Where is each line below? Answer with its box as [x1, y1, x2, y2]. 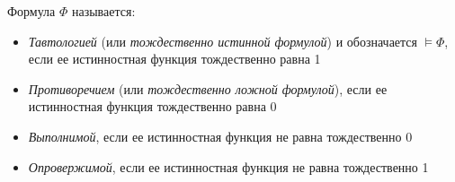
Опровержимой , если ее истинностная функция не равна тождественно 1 [28, 157, 429, 176]
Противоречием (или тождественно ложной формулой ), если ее [28, 79, 388, 98]
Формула [7, 2, 56, 20]
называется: [71, 2, 136, 20]
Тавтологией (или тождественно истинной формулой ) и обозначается [28, 31, 418, 50]
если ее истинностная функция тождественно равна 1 [28, 49, 321, 68]
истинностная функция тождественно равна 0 [28, 97, 277, 116]
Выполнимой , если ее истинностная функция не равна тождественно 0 [28, 126, 413, 145]
